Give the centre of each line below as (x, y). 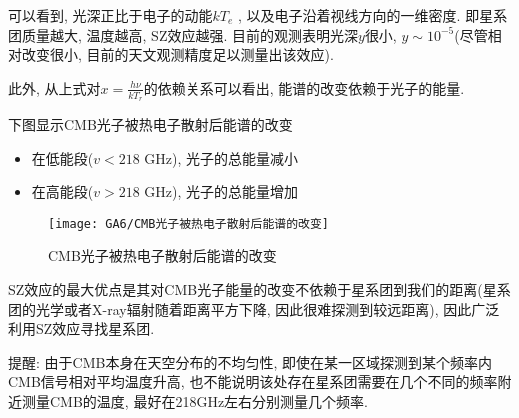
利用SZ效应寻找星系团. (81, 328)
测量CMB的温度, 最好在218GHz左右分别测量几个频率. (195, 401)
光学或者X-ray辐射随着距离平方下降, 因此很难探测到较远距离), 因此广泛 (267, 308)
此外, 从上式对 (54, 87)
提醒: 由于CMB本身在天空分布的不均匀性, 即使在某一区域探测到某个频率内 (250, 361)
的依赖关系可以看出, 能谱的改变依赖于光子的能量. (304, 87)
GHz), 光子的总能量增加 (221, 191)
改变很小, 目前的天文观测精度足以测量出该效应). (177, 54)
